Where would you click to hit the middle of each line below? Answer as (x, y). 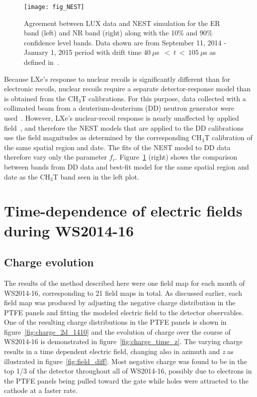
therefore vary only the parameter (56, 157)
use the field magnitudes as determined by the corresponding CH (103, 137)
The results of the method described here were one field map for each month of (125, 283)
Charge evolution (49, 262)
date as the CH (27, 176)
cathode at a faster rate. (41, 390)
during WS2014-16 (69, 230)
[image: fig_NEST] (54, 7)
